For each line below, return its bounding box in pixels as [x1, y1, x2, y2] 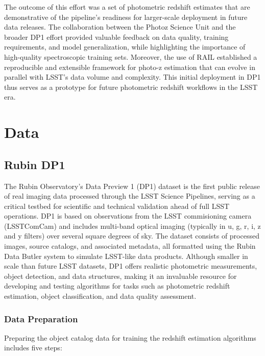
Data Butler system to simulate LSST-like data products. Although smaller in [4, 250, 248, 261]
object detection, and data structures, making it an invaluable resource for [4, 270, 237, 281]
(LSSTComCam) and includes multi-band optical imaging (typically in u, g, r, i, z [4, 220, 261, 231]
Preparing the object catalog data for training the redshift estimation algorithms [4, 332, 256, 343]
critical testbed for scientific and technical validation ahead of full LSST [4, 200, 230, 211]
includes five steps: [4, 342, 62, 353]
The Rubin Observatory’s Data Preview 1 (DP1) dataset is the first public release [4, 180, 260, 191]
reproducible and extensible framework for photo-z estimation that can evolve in [4, 61, 255, 72]
